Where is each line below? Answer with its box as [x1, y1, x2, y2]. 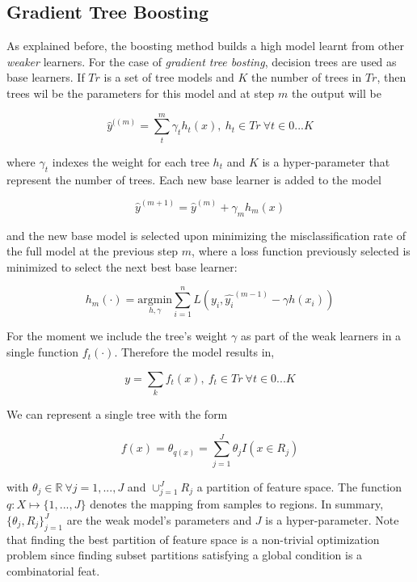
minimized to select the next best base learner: [6, 258, 238, 275]
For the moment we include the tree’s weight [6, 327, 228, 344]
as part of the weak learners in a [240, 327, 402, 344]
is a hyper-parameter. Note [265, 512, 399, 529]
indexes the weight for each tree [52, 153, 209, 170]
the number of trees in [251, 69, 362, 86]
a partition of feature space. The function [196, 478, 402, 495]
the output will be [292, 84, 381, 101]
